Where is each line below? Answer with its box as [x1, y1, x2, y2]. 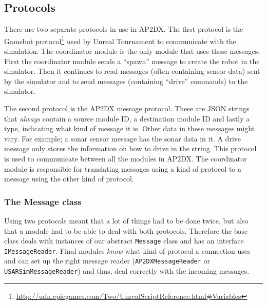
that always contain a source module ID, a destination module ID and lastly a [4, 113, 250, 124]
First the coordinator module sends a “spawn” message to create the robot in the [4, 55, 260, 66]
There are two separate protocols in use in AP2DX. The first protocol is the [4, 24, 243, 34]
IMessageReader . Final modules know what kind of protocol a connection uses [4, 245, 251, 256]
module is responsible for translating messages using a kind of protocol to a [4, 163, 241, 174]
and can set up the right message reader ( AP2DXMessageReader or [4, 255, 211, 266]
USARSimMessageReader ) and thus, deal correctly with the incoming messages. [4, 266, 250, 276]
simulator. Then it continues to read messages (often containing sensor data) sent [4, 66, 260, 76]
